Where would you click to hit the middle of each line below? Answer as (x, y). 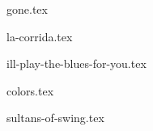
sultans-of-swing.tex (55, 118)
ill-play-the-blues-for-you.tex (76, 63)
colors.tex (30, 90)
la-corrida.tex (40, 36)
